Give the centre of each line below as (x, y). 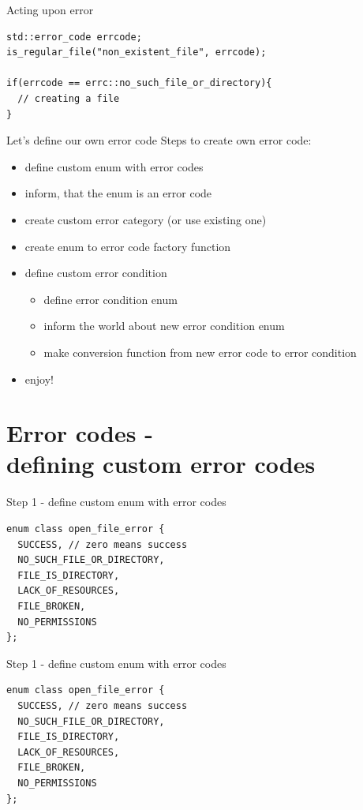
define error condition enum (110, 299)
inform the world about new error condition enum (164, 326)
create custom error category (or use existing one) (146, 219)
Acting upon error (50, 9)
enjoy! (39, 379)
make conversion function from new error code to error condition (200, 352)
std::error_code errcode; (74, 37)
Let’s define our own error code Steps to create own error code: (159, 140)
